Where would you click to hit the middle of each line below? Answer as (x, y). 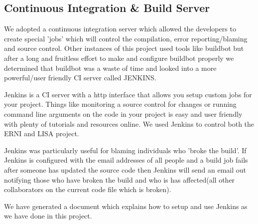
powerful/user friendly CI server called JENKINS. (80, 78)
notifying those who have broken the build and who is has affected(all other (120, 179)
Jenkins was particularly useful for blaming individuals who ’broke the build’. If (125, 150)
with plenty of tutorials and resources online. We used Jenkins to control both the (129, 123)
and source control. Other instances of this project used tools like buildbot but (124, 48)
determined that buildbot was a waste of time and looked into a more (110, 68)
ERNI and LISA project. (42, 133)
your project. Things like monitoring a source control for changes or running (120, 104)
